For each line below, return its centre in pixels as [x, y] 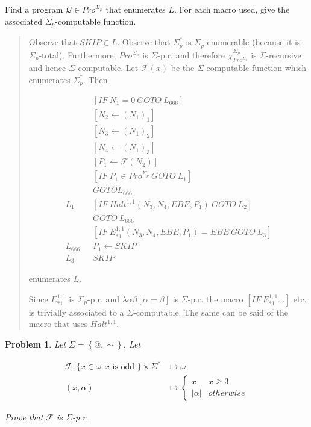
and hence [47, 67]
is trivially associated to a [76, 312]
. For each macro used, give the [232, 9]
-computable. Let [107, 67]
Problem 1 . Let [36, 344]
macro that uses [58, 324]
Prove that [24, 417]
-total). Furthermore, [77, 55]
